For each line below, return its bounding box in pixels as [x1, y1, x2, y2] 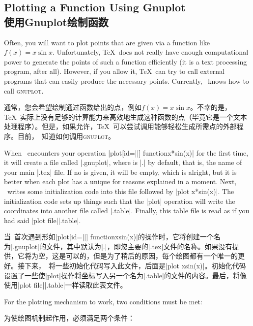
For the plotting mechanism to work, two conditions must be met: [4, 296, 202, 306]
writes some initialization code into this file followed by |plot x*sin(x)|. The [7, 186, 234, 196]
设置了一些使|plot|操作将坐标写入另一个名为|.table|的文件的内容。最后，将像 [4, 270, 247, 280]
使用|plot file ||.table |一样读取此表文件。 [4, 280, 127, 290]
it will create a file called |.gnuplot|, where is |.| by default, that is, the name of [4, 157, 242, 167]
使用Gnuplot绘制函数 [4, 14, 109, 29]
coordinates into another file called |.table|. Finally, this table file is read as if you [4, 205, 250, 216]
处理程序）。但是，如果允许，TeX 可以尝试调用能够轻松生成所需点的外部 [4, 121, 237, 131]
